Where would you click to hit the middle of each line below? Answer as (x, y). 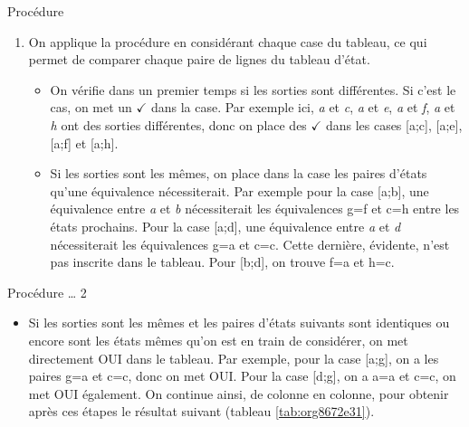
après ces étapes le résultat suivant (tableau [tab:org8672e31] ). (201, 411)
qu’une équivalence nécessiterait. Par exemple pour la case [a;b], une (239, 190)
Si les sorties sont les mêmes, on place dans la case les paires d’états (239, 173)
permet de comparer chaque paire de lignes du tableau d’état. (199, 59)
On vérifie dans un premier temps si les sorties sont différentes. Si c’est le (253, 89)
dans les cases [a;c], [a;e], (394, 124)
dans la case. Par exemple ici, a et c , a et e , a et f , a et (303, 107)
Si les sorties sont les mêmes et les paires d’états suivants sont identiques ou (239, 323)
